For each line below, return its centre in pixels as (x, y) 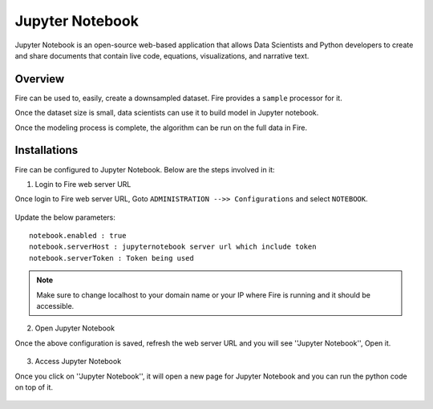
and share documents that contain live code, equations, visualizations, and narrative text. (162, 55)
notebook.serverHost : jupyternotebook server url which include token (173, 247)
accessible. (55, 306)
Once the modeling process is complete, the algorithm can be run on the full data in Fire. (161, 128)
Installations (47, 150)
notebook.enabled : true (78, 236)
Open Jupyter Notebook (75, 328)
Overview (40, 79)
